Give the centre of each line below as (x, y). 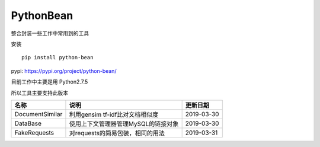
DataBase (28, 123)
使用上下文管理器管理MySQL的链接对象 (124, 123)
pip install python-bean (57, 57)
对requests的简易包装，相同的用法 (117, 133)
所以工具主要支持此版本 (39, 92)
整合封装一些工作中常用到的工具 (50, 33)
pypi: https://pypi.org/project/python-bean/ (64, 71)
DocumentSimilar (39, 114)
